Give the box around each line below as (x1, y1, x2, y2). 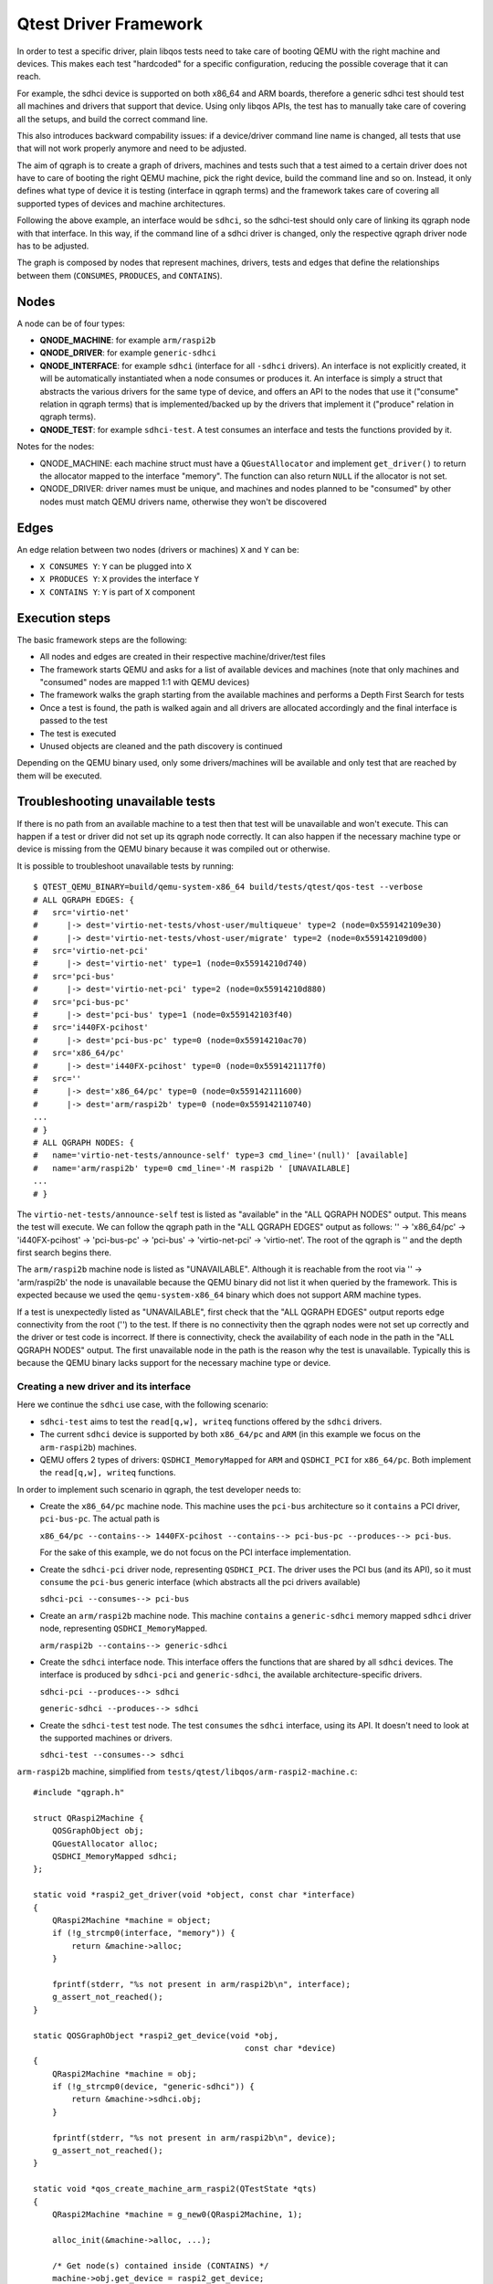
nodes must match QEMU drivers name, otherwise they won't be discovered (39, 496, 328, 507)
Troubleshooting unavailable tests (16, 794, 216, 809)
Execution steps (16, 610, 111, 626)
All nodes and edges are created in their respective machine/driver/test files (39, 651, 326, 662)
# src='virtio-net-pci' (33, 946, 150, 957)
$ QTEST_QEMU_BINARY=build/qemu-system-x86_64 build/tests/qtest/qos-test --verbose (33, 882, 424, 893)
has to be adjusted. (16, 240, 89, 251)
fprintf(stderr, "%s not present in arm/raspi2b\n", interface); (51, 1979, 351, 1989)
